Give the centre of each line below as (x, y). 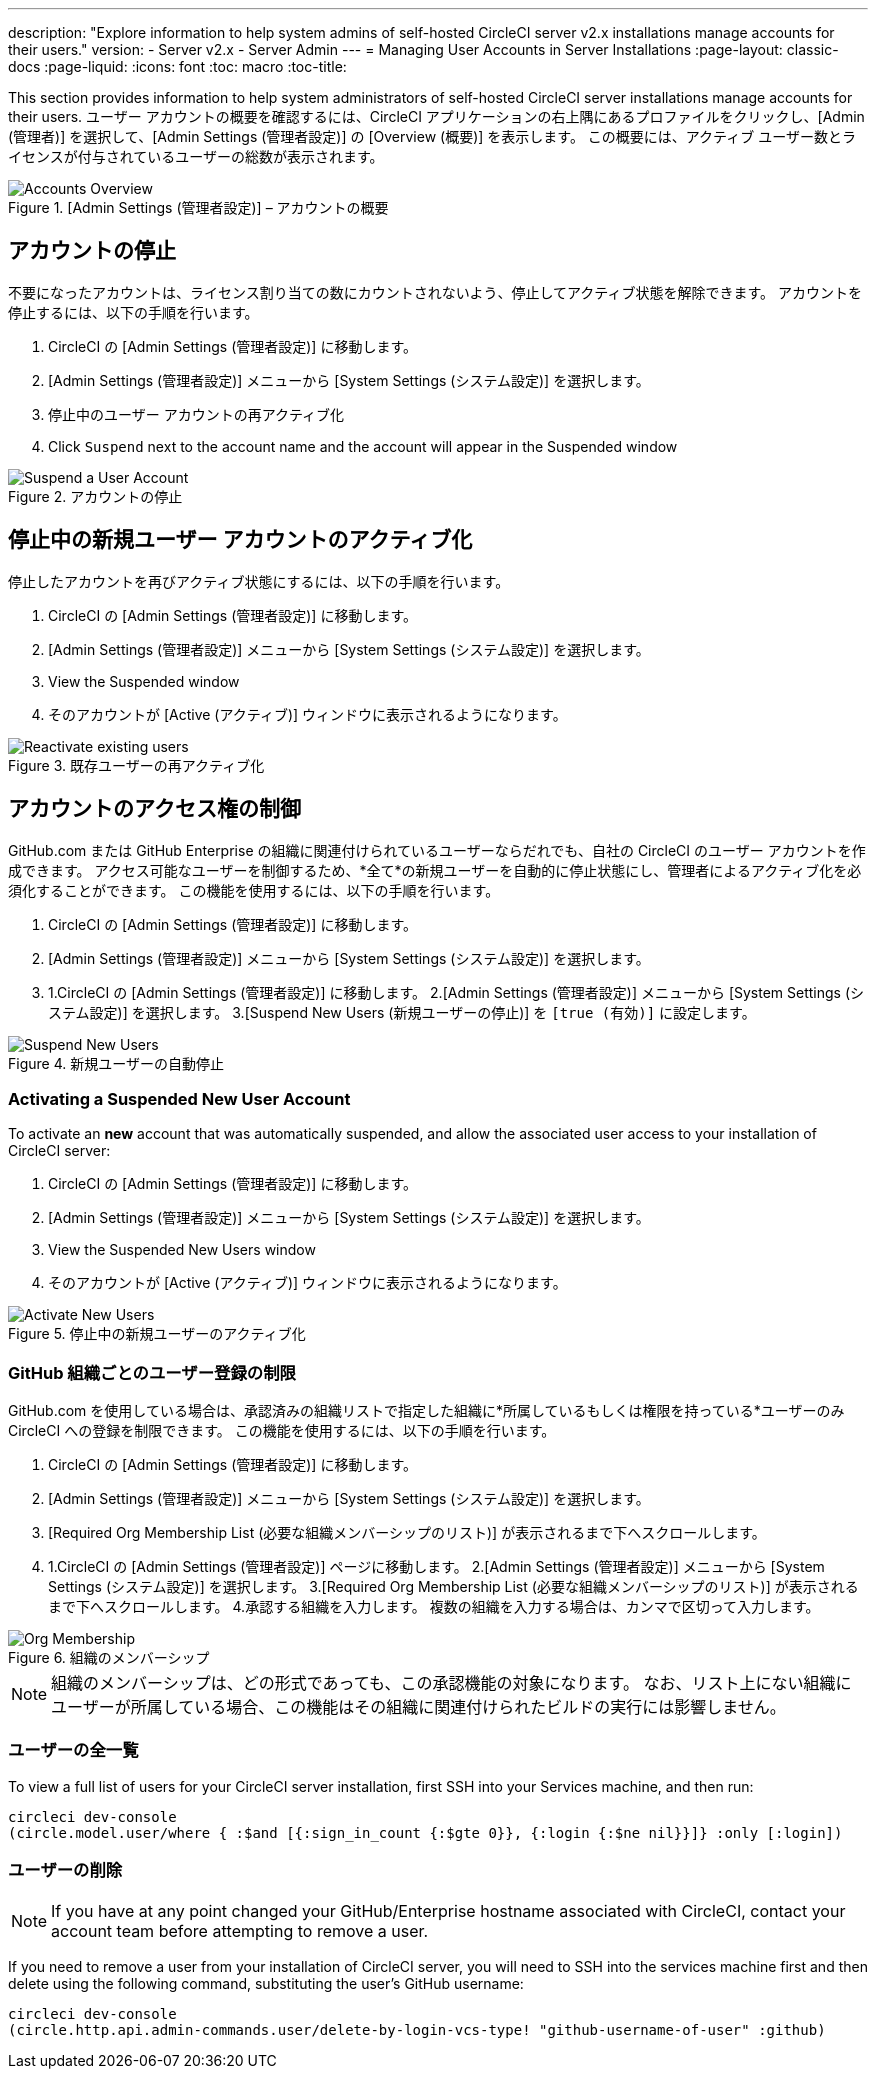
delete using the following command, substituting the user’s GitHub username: (266, 1983)
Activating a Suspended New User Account (179, 1098)
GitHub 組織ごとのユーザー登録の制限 (152, 1372)
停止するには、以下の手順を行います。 (133, 312)
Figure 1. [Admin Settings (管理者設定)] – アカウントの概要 (198, 207)
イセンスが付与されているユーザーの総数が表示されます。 (196, 156)
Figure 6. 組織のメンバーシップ (109, 1658)
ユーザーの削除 (65, 1870)
